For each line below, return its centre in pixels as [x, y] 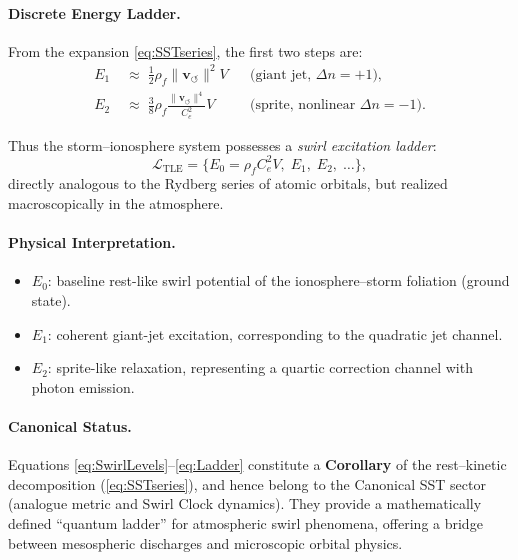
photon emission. [83, 386]
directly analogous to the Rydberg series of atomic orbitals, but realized [228, 183]
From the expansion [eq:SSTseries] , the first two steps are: [185, 50]
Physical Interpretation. [92, 242]
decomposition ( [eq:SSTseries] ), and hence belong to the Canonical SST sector [247, 483]
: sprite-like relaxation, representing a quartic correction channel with [260, 367]
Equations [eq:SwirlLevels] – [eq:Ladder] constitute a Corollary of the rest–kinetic [257, 464]
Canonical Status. [70, 425]
